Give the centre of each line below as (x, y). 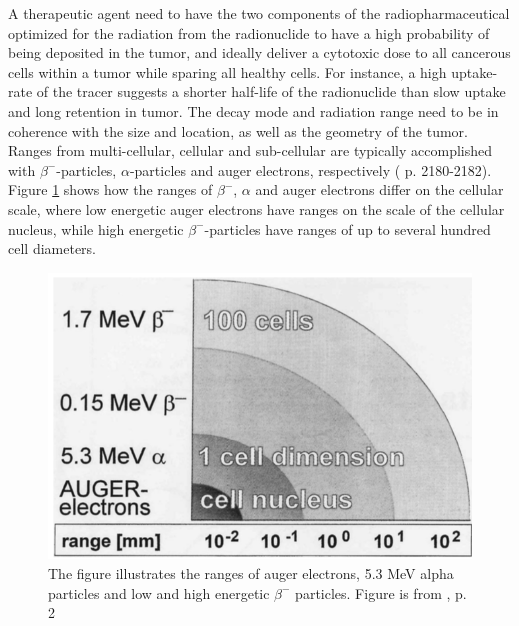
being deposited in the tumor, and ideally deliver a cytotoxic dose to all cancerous (259, 52)
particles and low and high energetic (159, 592)
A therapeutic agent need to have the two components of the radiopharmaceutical (259, 13)
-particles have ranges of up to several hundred (347, 228)
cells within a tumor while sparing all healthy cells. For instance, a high (227, 71)
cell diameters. (52, 248)
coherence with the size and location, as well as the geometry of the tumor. (238, 130)
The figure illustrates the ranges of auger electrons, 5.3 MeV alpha (251, 573)
